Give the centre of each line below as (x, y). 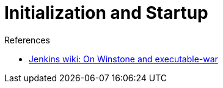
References (27, 40)
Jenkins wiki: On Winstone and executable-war (123, 59)
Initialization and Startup (106, 13)
